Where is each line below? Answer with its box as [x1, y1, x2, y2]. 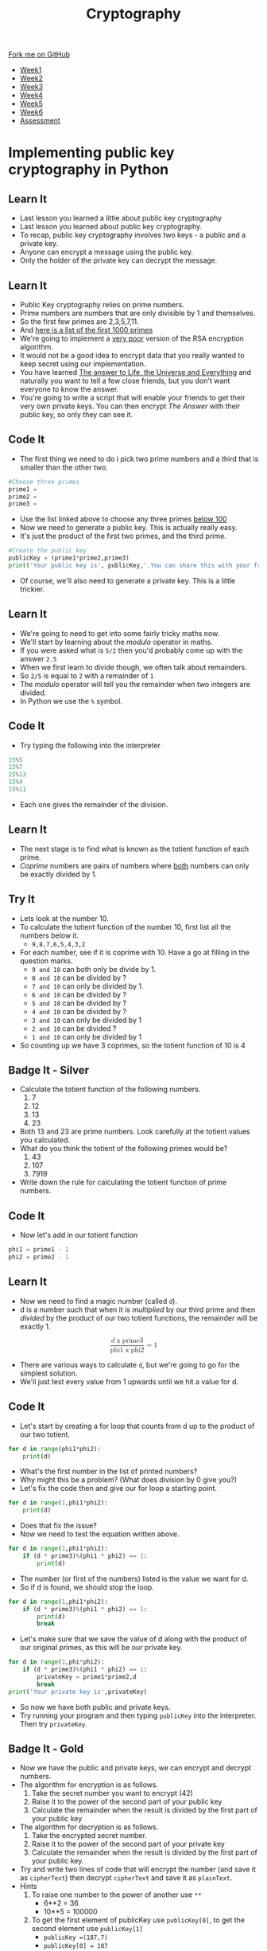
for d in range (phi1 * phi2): [8, 1445, 102, 1453]
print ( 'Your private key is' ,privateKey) [8, 1688, 148, 1695]
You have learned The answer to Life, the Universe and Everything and [19, 368, 252, 377]
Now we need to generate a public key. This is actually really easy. [19, 523, 238, 533]
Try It [8, 892, 36, 906]
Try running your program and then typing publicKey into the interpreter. [19, 1711, 257, 1720]
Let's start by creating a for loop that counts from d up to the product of [19, 1421, 255, 1430]
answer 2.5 [19, 654, 57, 663]
